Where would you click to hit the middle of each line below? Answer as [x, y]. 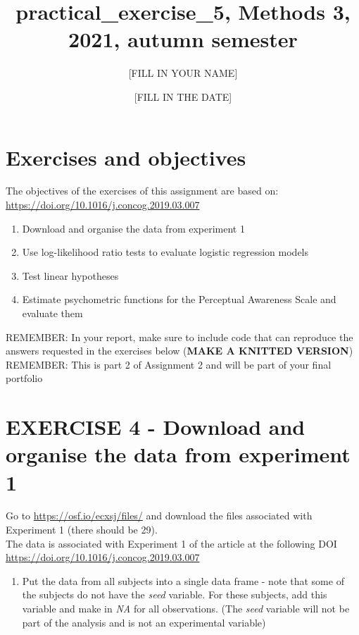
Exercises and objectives [126, 157]
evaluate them [52, 313]
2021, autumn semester [183, 39]
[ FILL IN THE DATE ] [183, 96]
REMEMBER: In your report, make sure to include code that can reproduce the [179, 337]
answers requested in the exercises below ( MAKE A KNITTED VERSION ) [179, 351]
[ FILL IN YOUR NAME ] [183, 73]
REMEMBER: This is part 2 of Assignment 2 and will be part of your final [169, 364]
